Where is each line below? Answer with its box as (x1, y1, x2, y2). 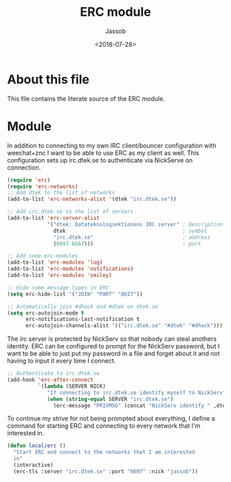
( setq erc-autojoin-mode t (7, 309, 85, 317)
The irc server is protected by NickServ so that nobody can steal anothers (7, 335, 217, 343)
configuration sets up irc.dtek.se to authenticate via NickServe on (7, 156, 193, 164)
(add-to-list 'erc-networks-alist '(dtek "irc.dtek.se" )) (7, 196, 177, 203)
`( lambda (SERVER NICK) (37, 383, 107, 390)
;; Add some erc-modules (7, 253, 78, 260)
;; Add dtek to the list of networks (7, 189, 115, 196)
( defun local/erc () (7, 442, 67, 450)
